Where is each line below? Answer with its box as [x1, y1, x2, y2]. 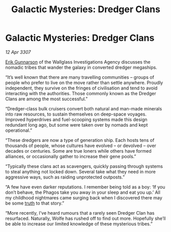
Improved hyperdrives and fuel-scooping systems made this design [5, 116, 148, 123]
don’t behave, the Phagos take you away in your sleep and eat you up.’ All [5, 189, 161, 195]
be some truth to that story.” [5, 200, 65, 206]
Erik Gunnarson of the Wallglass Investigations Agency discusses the [5, 59, 151, 65]
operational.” [5, 127, 32, 133]
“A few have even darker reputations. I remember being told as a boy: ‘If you [5, 184, 165, 190]
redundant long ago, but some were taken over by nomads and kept [5, 122, 148, 128]
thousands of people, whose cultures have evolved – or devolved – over [5, 142, 157, 149]
